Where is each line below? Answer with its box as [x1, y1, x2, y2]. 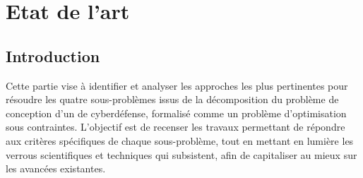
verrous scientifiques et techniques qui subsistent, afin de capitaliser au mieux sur [6, 147, 357, 162]
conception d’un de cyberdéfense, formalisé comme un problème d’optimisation [6, 105, 347, 120]
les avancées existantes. [6, 161, 106, 176]
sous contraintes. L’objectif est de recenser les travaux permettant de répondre [6, 119, 345, 134]
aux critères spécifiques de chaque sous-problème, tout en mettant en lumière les [6, 133, 354, 148]
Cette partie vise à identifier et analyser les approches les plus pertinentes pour [6, 78, 348, 93]
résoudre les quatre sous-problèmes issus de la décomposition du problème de [6, 92, 339, 107]
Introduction [6, 44, 100, 66]
